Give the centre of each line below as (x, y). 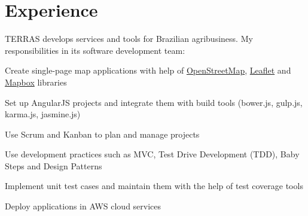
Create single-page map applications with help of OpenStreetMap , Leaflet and (148, 70)
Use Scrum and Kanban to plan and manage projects (102, 134)
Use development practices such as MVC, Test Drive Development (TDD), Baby (152, 154)
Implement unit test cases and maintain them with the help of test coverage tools (154, 186)
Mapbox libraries (36, 82)
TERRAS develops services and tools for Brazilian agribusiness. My (129, 39)
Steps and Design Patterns (54, 165)
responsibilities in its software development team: (95, 50)
